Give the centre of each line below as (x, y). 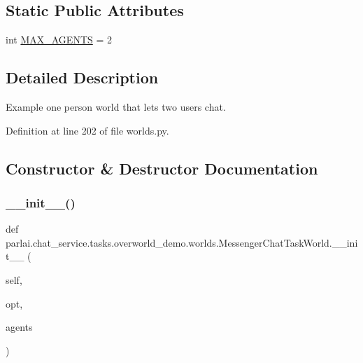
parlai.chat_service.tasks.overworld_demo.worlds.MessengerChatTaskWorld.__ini (182, 242)
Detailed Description (82, 77)
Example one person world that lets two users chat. (116, 107)
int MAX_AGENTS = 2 (59, 40)
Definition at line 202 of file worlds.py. (87, 130)
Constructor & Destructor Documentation (162, 168)
